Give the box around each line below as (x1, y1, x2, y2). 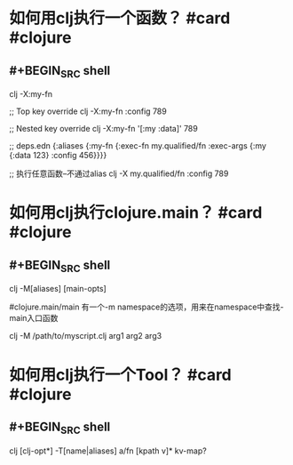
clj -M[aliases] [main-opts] (9, 284, 107, 294)
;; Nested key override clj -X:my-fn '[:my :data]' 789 (9, 124, 198, 134)
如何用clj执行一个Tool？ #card (9, 365, 233, 385)
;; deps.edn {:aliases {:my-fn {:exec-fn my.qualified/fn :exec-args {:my (9, 140, 266, 151)
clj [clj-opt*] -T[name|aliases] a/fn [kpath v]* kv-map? (9, 445, 207, 456)
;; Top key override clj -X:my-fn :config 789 (9, 106, 167, 116)
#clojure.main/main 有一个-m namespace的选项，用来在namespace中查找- (9, 301, 284, 312)
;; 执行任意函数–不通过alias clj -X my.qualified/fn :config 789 (9, 168, 229, 179)
